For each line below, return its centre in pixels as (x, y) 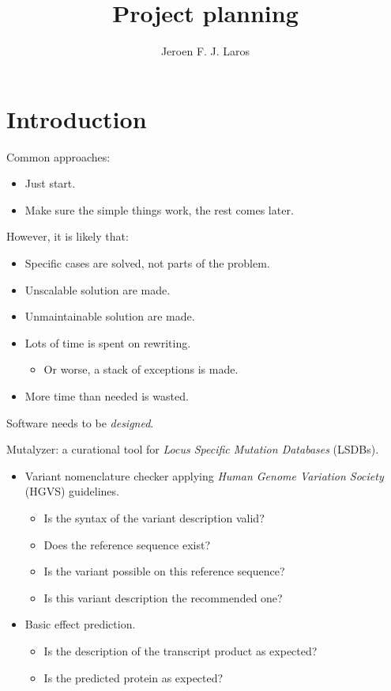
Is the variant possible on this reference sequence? (164, 571)
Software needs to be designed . (80, 422)
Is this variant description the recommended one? (163, 597)
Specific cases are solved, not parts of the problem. (147, 263)
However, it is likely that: (68, 236)
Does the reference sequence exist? (127, 544)
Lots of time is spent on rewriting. (108, 342)
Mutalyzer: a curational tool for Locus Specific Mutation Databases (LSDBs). (193, 449)
